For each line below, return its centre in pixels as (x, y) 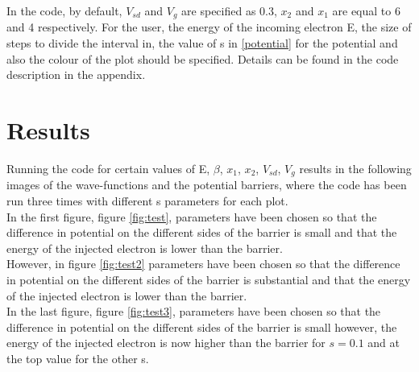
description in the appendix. (76, 74)
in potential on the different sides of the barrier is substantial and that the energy (209, 279)
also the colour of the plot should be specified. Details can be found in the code (203, 58)
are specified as (219, 10)
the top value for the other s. (78, 358)
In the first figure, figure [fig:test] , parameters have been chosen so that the (192, 216)
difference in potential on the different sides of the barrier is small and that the (202, 232)
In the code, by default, (64, 10)
